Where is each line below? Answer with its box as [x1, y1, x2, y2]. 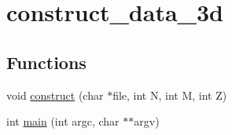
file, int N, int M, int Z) [112, 86, 227, 103]
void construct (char [6, 86, 104, 103]
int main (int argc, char [6, 113, 120, 130]
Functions [6, 49, 87, 74]
